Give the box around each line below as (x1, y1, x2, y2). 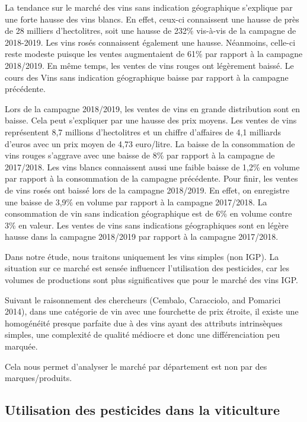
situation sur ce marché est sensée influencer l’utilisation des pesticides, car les (5, 262, 289, 274)
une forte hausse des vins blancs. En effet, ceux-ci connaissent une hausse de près (5, 12, 299, 25)
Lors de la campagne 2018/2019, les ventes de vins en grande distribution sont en (5, 102, 300, 115)
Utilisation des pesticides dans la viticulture (5, 401, 280, 419)
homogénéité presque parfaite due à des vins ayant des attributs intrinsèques (5, 316, 283, 329)
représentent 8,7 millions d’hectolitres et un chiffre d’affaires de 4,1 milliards (5, 125, 282, 138)
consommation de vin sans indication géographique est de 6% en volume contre (5, 207, 292, 220)
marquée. (5, 340, 38, 353)
